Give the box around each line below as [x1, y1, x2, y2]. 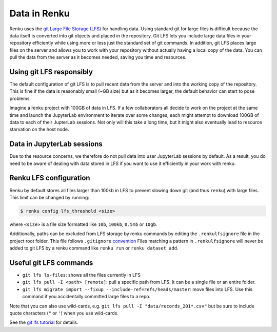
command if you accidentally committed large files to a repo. [22, 294, 151, 300]
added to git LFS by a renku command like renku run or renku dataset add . [9, 245, 179, 251]
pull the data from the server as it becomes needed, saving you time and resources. [9, 54, 187, 60]
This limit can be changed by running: [9, 194, 90, 200]
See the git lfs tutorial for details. [9, 319, 78, 325]
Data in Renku [9, 8, 70, 19]
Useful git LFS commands [9, 258, 93, 267]
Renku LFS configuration [9, 174, 90, 182]
